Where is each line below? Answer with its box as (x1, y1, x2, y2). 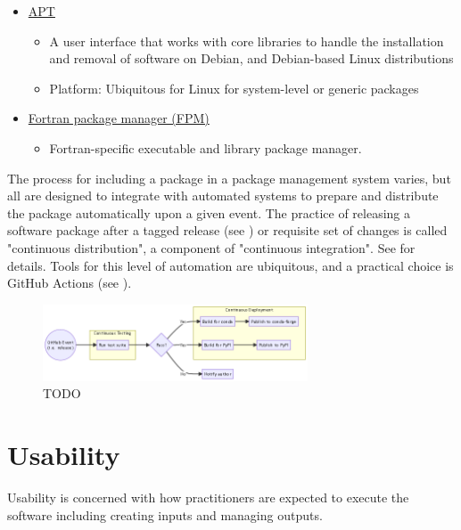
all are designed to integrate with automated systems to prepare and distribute (7, 186, 439, 205)
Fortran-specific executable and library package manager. (49, 138, 362, 157)
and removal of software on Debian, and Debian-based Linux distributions (49, 49, 454, 68)
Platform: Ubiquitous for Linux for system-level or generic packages (49, 78, 419, 97)
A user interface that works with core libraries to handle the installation (49, 31, 444, 50)
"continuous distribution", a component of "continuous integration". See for (7, 238, 416, 257)
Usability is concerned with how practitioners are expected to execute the (7, 488, 409, 507)
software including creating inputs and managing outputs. (7, 505, 323, 524)
